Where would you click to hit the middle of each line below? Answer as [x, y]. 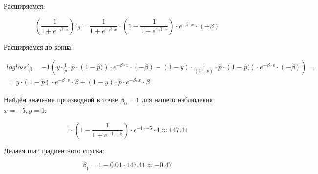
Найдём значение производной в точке [61, 100]
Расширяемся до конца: [39, 46]
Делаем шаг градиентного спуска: [54, 150]
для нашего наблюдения [177, 100]
